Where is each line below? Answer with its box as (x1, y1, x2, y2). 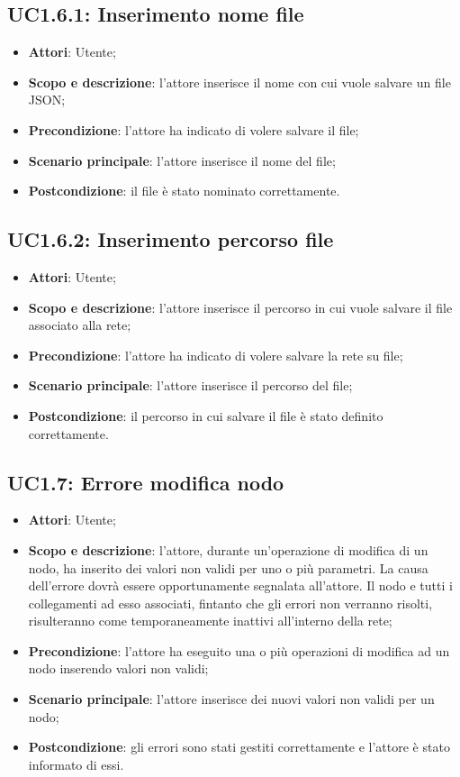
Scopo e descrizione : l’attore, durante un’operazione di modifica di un (28, 540, 428, 559)
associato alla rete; (28, 315, 131, 334)
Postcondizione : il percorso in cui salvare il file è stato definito (28, 406, 383, 425)
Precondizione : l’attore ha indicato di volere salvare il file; (28, 120, 359, 139)
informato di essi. (28, 754, 124, 773)
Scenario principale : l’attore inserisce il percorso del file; (28, 376, 353, 395)
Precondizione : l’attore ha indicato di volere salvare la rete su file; (28, 345, 403, 364)
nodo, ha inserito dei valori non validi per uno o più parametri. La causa (28, 558, 428, 577)
